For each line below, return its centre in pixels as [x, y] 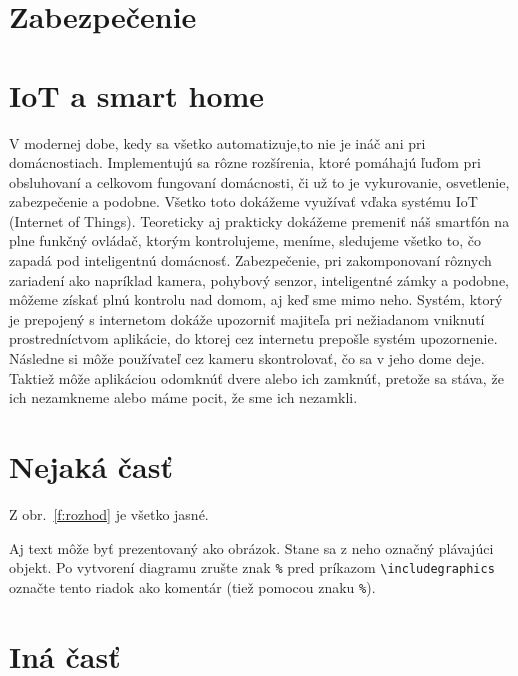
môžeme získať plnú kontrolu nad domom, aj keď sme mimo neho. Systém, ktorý [256, 299]
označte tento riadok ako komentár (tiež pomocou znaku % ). [192, 586]
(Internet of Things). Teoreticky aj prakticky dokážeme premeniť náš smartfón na [259, 220]
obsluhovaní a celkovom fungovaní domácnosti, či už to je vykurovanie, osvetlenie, [259, 181]
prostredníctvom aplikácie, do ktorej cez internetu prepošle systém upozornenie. [253, 338]
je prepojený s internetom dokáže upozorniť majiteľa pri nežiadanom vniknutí [247, 318]
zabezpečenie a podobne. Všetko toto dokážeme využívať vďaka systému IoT [243, 201]
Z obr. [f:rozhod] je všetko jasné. [109, 513]
